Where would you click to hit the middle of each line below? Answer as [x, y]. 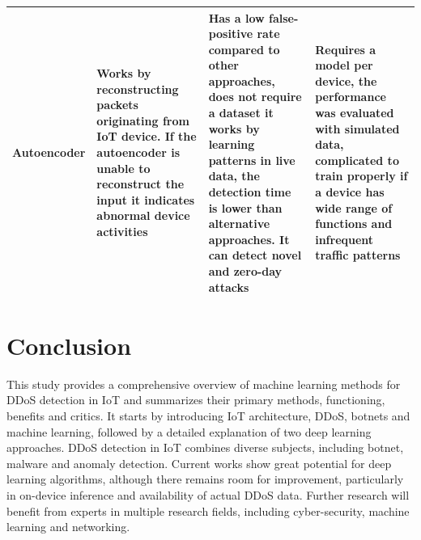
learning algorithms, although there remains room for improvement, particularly [205, 479]
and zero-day [245, 271]
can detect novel [255, 255]
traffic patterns [358, 255]
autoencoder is [138, 152]
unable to [123, 168]
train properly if [361, 176]
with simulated [357, 128]
